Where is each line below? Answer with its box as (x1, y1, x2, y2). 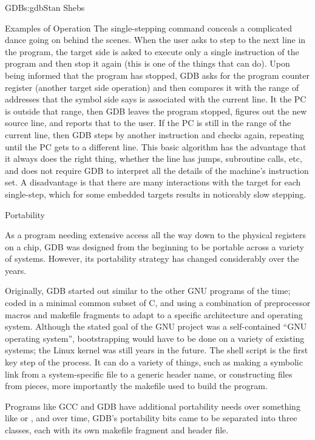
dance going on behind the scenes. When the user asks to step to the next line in (5, 33, 306, 46)
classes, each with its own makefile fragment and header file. (5, 424, 229, 436)
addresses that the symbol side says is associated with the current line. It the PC (5, 93, 307, 105)
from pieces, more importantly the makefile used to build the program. (5, 379, 268, 392)
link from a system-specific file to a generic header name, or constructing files (5, 367, 293, 380)
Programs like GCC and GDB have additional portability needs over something (5, 399, 300, 412)
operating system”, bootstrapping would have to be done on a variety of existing (5, 332, 305, 344)
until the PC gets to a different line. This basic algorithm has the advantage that (5, 140, 307, 153)
